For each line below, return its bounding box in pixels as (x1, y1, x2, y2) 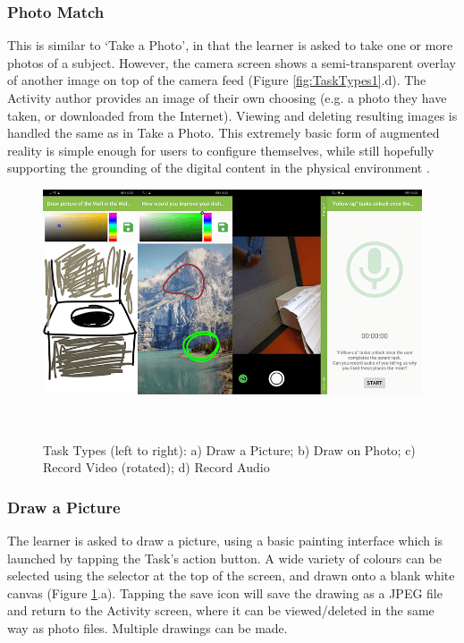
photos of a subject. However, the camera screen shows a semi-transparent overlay (7, 53, 456, 72)
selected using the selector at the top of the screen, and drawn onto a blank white (7, 566, 455, 585)
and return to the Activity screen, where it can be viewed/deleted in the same (7, 601, 434, 620)
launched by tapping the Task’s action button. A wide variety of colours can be (7, 548, 443, 567)
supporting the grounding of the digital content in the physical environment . (7, 158, 430, 177)
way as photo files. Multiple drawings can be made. (7, 619, 288, 638)
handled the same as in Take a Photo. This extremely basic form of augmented (7, 123, 440, 142)
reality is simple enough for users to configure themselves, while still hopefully (7, 140, 434, 159)
